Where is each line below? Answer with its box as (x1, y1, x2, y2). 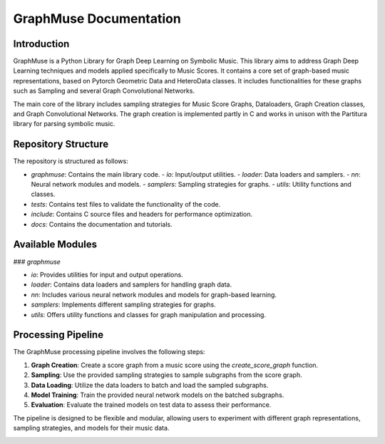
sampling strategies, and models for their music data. (13, 424, 170, 433)
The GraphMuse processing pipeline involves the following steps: (13, 348, 205, 356)
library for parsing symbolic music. (13, 120, 115, 128)
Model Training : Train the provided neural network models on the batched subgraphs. (31, 391, 284, 399)
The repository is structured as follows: (13, 157, 128, 165)
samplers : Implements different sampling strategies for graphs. (31, 300, 217, 309)
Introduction (13, 38, 70, 50)
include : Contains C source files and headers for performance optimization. (31, 210, 253, 219)
